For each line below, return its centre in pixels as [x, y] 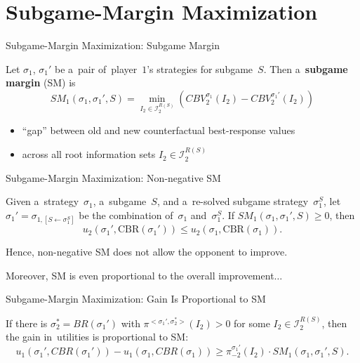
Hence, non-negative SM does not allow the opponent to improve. [147, 252]
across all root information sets [89, 154]
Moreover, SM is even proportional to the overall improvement [140, 275]
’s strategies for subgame [200, 68]
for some [252, 323]
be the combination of [126, 214]
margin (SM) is [41, 82]
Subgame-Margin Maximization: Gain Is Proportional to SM [136, 299]
